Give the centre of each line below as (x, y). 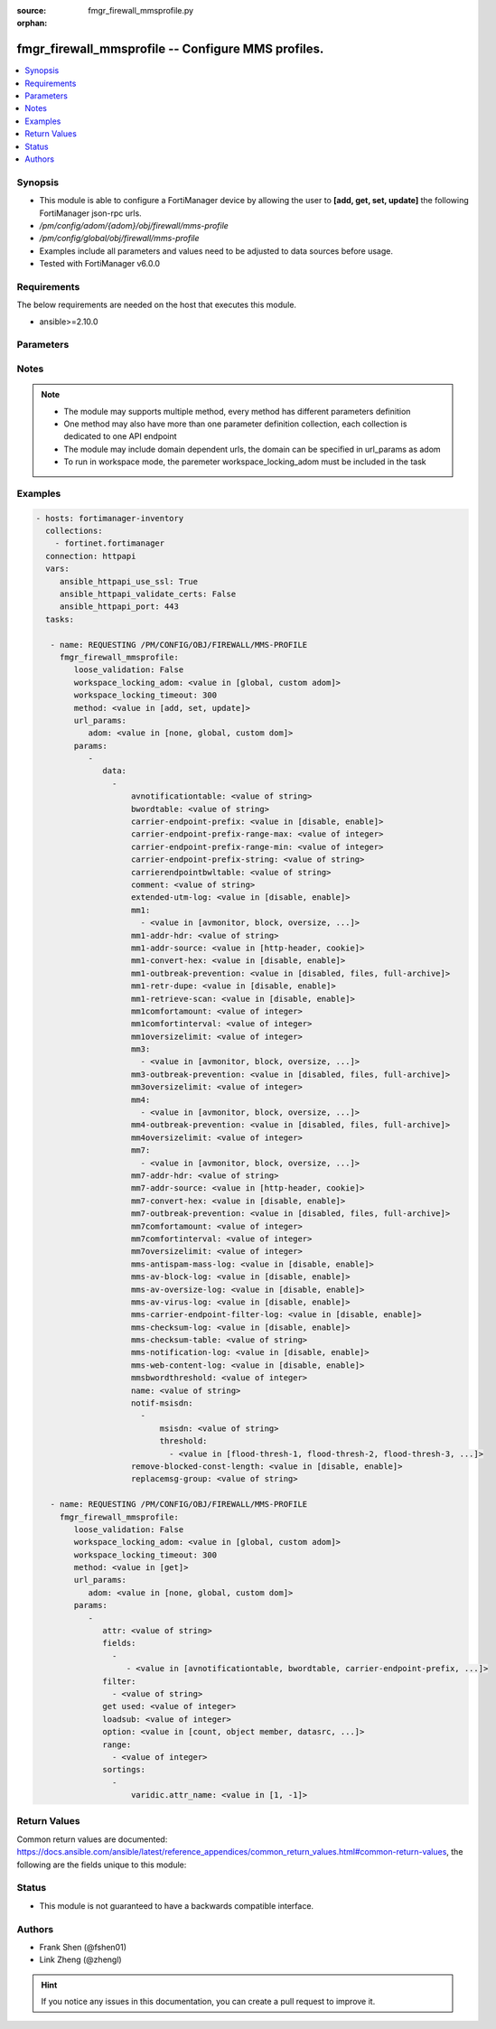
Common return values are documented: (92, 1839)
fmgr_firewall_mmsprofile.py (141, 10)
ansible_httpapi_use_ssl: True (129, 581)
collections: (74, 531)
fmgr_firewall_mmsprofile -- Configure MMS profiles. (170, 49)
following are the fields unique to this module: (102, 1865)
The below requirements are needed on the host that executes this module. (157, 305)
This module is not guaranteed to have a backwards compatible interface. (177, 1905)
